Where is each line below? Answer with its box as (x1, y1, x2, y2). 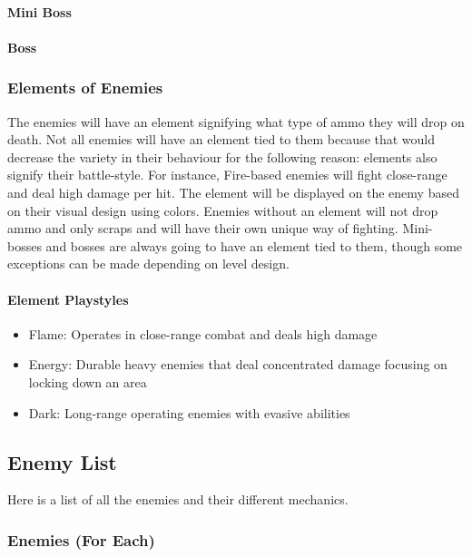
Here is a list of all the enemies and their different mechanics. (7, 490, 349, 509)
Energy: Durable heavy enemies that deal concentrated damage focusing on (28, 355, 447, 374)
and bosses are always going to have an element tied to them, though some (45, 236, 463, 255)
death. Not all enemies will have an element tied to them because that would (7, 130, 436, 149)
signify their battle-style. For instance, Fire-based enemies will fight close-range (7, 165, 447, 184)
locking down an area (28, 372, 147, 391)
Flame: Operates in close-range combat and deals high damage (28, 324, 378, 343)
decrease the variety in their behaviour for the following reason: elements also (7, 147, 438, 166)
